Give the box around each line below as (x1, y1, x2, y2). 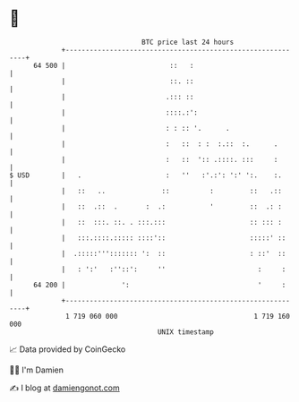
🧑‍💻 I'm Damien (9, 364, 64, 375)
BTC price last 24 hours (141, 38, 235, 47)
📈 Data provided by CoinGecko (9, 344, 126, 355)
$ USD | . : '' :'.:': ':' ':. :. (9, 170, 282, 180)
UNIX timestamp (157, 327, 215, 337)
